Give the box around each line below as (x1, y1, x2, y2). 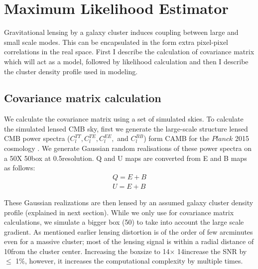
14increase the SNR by (177, 246, 247, 256)
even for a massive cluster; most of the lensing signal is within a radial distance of (4, 236, 254, 247)
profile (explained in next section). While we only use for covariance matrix (4, 207, 234, 217)
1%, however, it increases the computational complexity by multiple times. (15, 256, 243, 266)
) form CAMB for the (143, 133, 210, 143)
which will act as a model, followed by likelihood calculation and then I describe (4, 56, 249, 66)
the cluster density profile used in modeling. (4, 66, 138, 76)
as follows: (4, 162, 35, 173)
